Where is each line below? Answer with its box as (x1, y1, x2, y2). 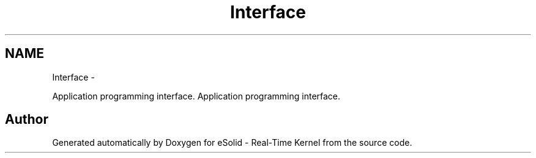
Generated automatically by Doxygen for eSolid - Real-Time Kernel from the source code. (52, 137, 412, 148)
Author (5, 112, 48, 127)
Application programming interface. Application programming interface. (52, 90, 341, 101)
